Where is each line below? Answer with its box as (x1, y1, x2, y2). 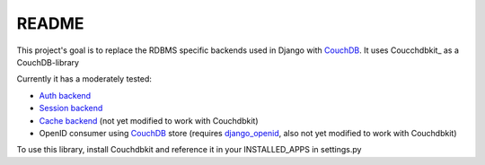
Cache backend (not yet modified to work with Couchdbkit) (39, 115, 259, 126)
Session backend (39, 103, 103, 114)
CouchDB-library (16, 56, 80, 67)
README (16, 13, 84, 33)
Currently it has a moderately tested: (16, 74, 153, 84)
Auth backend (39, 90, 92, 100)
